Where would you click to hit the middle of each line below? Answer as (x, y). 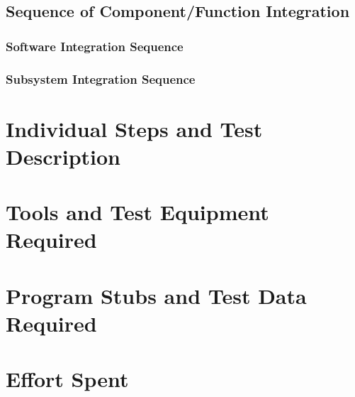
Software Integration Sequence (95, 46)
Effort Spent (67, 379)
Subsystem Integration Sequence (101, 78)
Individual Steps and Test (134, 128)
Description (63, 156)
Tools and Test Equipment (137, 212)
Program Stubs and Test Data (156, 295)
